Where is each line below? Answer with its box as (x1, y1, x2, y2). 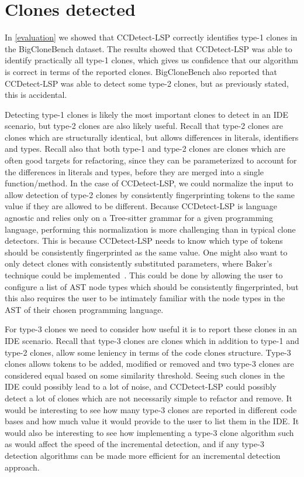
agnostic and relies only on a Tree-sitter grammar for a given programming (5, 212, 274, 224)
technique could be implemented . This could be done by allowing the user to (5, 269, 283, 281)
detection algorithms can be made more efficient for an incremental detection (5, 449, 281, 461)
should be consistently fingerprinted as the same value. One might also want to (5, 246, 288, 258)
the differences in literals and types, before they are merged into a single (5, 165, 264, 178)
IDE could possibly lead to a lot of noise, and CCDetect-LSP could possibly (5, 380, 277, 393)
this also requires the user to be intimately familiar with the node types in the (5, 292, 285, 304)
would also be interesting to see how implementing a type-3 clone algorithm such (5, 426, 294, 438)
